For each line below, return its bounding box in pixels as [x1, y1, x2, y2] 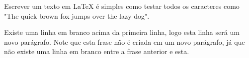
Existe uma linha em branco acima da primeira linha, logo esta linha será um [4, 27, 240, 37]
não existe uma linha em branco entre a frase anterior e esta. [4, 46, 189, 57]
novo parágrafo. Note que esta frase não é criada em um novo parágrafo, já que [4, 36, 245, 47]
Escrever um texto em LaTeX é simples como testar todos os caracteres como [4, 1, 240, 11]
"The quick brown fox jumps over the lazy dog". [4, 10, 150, 21]
